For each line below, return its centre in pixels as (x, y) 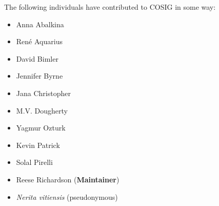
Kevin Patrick (38, 145)
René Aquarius (39, 41)
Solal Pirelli (34, 162)
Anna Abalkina (40, 24)
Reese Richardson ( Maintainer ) (68, 179)
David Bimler (37, 58)
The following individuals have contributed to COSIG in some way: (110, 7)
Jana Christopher (43, 93)
